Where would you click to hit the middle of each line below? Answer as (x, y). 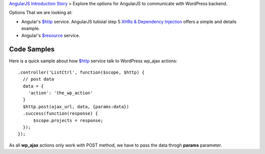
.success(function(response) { (60, 114)
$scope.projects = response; (68, 120)
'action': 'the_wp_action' (60, 93)
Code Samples (32, 49)
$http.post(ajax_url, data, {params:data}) (76, 106)
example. (31, 28)
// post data (39, 79)
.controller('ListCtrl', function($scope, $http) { (81, 72)
